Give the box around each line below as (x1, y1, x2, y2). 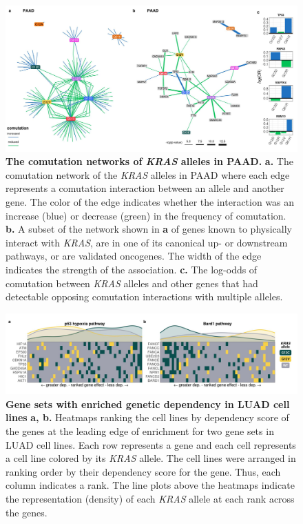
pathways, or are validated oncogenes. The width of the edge (6, 249, 262, 263)
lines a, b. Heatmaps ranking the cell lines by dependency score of (6, 410, 289, 425)
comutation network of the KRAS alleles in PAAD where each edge (6, 167, 290, 182)
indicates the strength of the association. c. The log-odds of (6, 262, 258, 276)
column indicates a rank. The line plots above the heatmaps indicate (6, 478, 295, 492)
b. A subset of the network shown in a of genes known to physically (6, 222, 292, 236)
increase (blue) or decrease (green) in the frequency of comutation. (6, 208, 286, 222)
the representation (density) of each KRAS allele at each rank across (6, 492, 295, 506)
